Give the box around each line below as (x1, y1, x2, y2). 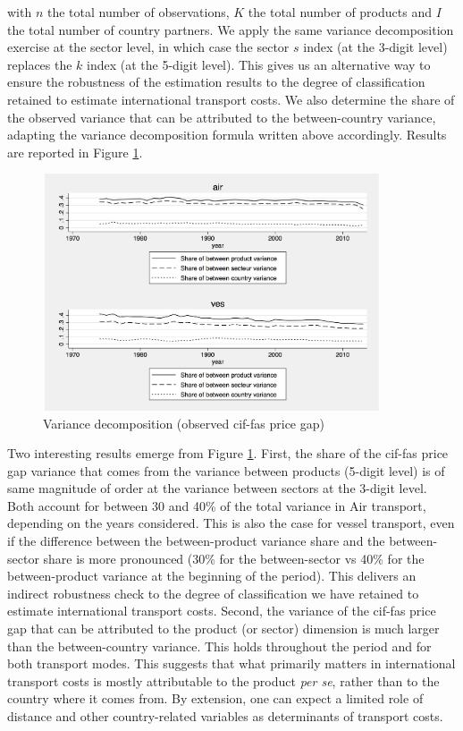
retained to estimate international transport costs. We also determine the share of (7, 89, 455, 108)
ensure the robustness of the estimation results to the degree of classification (7, 72, 425, 91)
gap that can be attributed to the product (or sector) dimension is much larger (7, 619, 440, 638)
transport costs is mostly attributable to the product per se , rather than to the (7, 671, 440, 690)
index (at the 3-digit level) (303, 38, 448, 56)
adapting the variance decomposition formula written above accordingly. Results (7, 125, 447, 144)
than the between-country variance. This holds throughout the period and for (7, 636, 432, 655)
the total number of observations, (46, 3, 230, 21)
